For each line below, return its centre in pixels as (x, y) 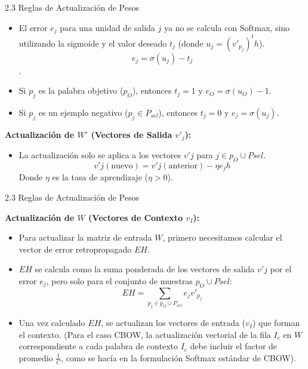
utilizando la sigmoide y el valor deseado (93, 43)
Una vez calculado (52, 323)
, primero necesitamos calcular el (222, 237)
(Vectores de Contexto (136, 217)
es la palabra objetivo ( (81, 90)
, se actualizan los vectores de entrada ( (173, 323)
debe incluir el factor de (234, 346)
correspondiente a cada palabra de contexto (98, 346)
